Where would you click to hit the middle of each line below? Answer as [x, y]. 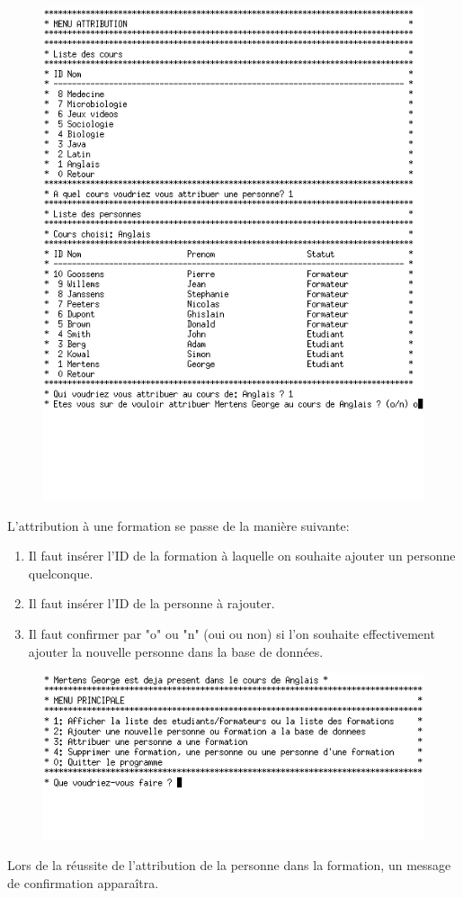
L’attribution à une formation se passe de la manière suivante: [178, 525]
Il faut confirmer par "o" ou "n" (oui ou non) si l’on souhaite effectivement [231, 633]
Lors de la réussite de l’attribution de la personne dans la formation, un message [229, 865]
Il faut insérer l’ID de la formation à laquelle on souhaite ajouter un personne [242, 556]
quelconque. [61, 573]
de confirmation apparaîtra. [83, 883]
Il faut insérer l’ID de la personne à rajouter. [151, 603]
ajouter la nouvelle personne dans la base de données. [176, 651]
